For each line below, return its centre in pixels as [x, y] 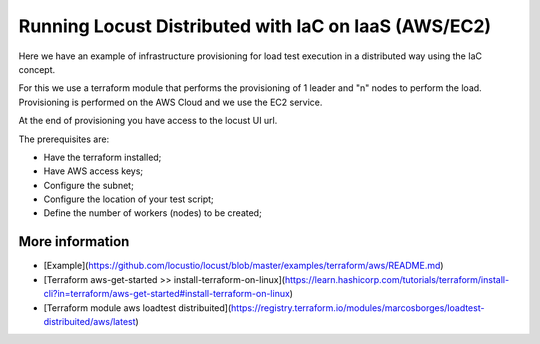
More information [74, 241]
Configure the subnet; [88, 185]
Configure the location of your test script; [128, 199]
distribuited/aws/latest [89, 321]
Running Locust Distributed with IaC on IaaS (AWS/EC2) [255, 26]
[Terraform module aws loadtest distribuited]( [137, 307]
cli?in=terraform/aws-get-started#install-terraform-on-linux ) [168, 294]
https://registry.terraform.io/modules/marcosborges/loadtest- [357, 307]
